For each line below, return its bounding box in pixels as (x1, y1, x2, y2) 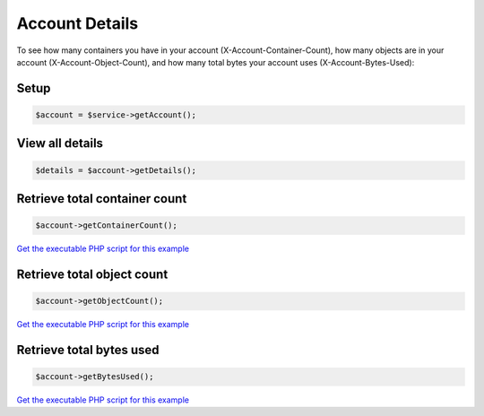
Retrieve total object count (16, 266, 169, 282)
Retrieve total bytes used (16, 342, 160, 358)
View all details (16, 135, 103, 152)
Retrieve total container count (16, 191, 187, 206)
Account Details (16, 13, 139, 33)
